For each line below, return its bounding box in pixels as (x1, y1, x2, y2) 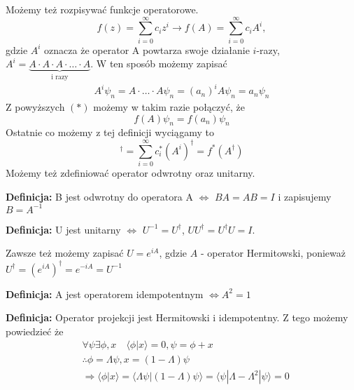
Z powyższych (6, 100, 65, 114)
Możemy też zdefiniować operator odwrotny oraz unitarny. (6, 166, 255, 180)
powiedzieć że (6, 323, 64, 338)
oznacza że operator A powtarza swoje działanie (44, 42, 250, 57)
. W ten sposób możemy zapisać (90, 56, 227, 71)
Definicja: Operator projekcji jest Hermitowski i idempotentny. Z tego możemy (6, 310, 348, 325)
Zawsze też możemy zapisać (6, 246, 124, 260)
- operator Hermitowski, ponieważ (200, 246, 346, 260)
